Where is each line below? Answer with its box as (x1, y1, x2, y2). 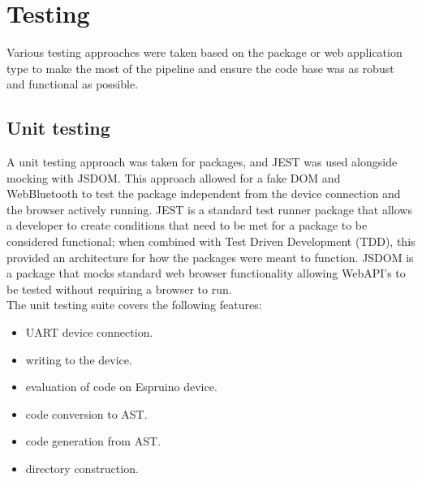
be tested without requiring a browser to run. (6, 280, 232, 297)
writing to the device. (25, 351, 132, 368)
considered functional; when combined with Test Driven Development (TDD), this (6, 233, 416, 250)
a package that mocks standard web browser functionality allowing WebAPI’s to (6, 265, 406, 282)
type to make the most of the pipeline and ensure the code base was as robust (6, 59, 394, 76)
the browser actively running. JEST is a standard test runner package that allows (6, 200, 412, 217)
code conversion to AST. (25, 405, 148, 422)
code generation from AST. (25, 433, 161, 450)
